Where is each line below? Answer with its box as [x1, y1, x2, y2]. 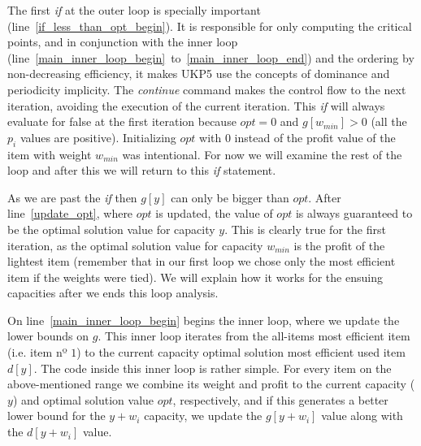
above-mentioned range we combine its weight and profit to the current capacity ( [7, 375, 415, 392]
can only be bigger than [171, 188, 289, 206]
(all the [371, 113, 407, 130]
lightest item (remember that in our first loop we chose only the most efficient [7, 253, 396, 270]
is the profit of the [293, 236, 385, 253]
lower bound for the [7, 407, 106, 424]
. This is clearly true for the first [224, 220, 386, 237]
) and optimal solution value [12, 391, 154, 408]
